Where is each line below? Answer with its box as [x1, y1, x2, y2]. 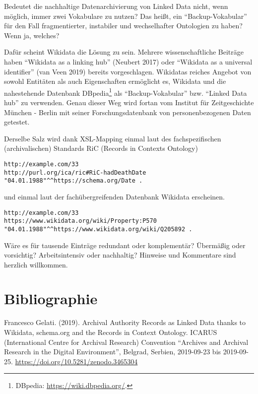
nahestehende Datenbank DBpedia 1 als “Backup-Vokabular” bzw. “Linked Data [4, 86, 247, 98]
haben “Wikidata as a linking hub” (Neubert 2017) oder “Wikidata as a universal [4, 56, 253, 66]
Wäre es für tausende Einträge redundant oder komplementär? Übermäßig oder [4, 240, 246, 250]
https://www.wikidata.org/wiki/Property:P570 [4, 217, 157, 225]
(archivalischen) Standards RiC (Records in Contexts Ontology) [4, 143, 198, 153]
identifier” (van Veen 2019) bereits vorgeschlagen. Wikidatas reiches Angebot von [4, 66, 252, 76]
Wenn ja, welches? [4, 30, 60, 40]
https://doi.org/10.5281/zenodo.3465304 [15, 356, 138, 366]
